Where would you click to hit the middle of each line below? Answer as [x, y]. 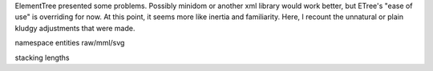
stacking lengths [42, 57]
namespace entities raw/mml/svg [70, 43]
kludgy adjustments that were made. [75, 28]
